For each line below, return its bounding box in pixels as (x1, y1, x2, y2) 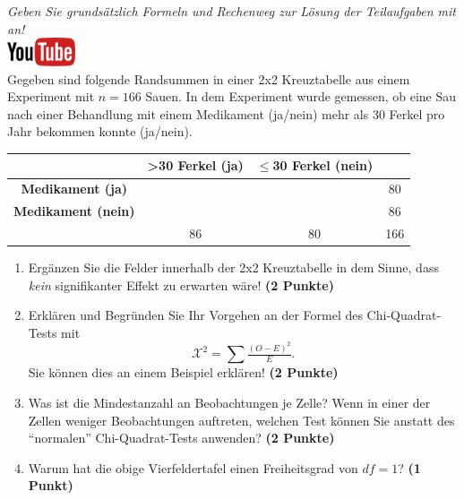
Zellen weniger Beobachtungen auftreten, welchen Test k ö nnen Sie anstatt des (28, 410, 455, 429)
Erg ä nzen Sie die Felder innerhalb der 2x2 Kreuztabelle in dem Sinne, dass (28, 258, 439, 277)
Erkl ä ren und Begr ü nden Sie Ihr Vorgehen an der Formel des (28, 306, 363, 324)
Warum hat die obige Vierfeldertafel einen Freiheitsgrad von (28, 458, 358, 477)
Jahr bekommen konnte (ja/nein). (7, 122, 193, 141)
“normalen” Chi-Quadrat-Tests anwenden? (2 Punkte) (28, 428, 335, 447)
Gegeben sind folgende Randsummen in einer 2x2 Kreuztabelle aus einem (7, 69, 410, 88)
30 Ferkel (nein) (272, 156, 374, 175)
